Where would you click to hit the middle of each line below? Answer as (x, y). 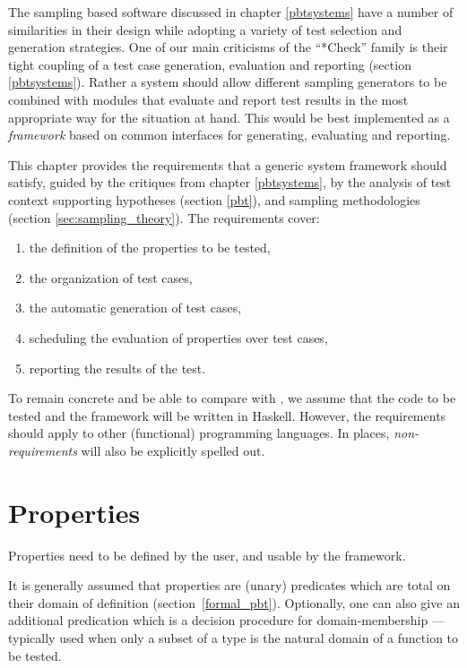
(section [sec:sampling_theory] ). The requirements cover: (164, 217)
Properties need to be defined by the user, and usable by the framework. (207, 555)
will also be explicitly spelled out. (173, 450)
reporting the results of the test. (117, 368)
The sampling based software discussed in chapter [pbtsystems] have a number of (231, 12)
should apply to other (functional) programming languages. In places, (199, 433)
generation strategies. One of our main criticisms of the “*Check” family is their (228, 47)
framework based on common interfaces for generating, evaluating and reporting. (229, 135)
